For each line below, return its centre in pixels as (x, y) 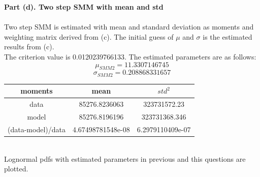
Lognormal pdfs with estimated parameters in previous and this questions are (125, 158)
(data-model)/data (37, 129)
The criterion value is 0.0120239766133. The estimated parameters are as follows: (130, 56)
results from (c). (29, 47)
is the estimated (227, 36)
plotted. (16, 169)
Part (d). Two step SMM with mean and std (84, 7)
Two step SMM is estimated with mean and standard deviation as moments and (129, 27)
